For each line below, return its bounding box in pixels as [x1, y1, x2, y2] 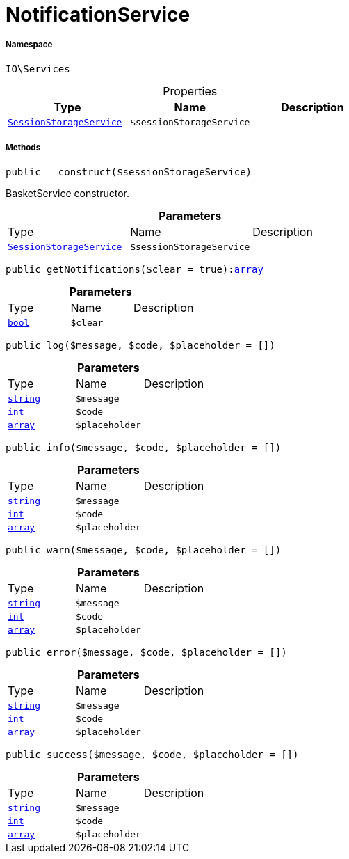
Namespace [6, 40, 53, 50]
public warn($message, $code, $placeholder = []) [6, 544, 282, 555]
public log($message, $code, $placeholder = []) [6, 339, 275, 351]
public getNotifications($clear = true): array [6, 263, 263, 275]
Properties [163, 84, 218, 98]
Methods [6, 143, 41, 153]
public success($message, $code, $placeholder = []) [6, 748, 299, 760]
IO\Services [6, 63, 70, 74]
